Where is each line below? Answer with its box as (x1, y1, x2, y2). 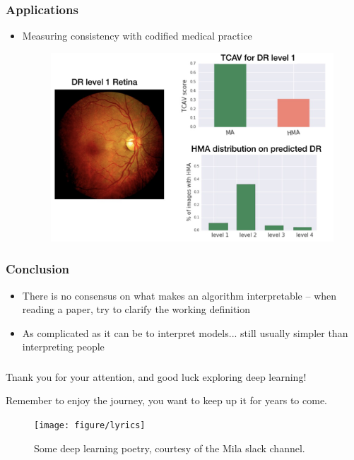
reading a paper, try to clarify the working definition (22, 302, 251, 317)
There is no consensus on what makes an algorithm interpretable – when (22, 288, 337, 302)
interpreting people (22, 339, 105, 354)
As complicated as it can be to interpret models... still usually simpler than (22, 325, 348, 340)
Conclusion (6, 260, 69, 278)
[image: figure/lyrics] (34, 420, 146, 431)
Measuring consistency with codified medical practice (22, 28, 252, 43)
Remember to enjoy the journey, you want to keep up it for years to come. (6, 393, 327, 408)
